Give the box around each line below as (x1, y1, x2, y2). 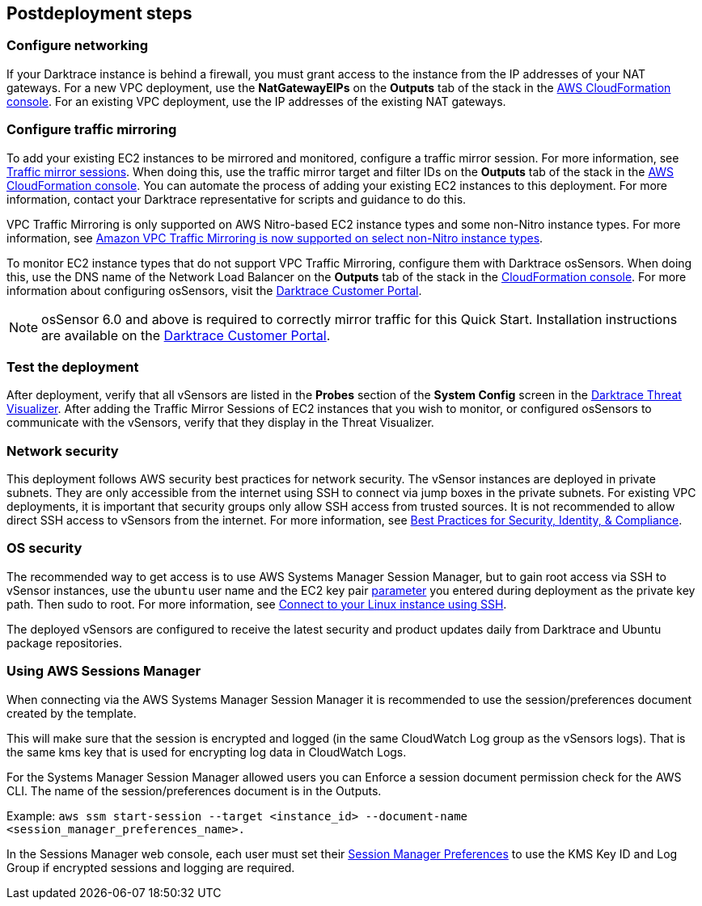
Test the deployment (6, 358, 139, 375)
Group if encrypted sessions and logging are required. (6, 860, 295, 874)
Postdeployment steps (6, 3, 192, 23)
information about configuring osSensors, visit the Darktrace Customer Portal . (6, 283, 422, 297)
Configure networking (6, 37, 149, 54)
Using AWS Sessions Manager (6, 663, 201, 680)
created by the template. (6, 706, 137, 720)
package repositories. (6, 635, 122, 650)
